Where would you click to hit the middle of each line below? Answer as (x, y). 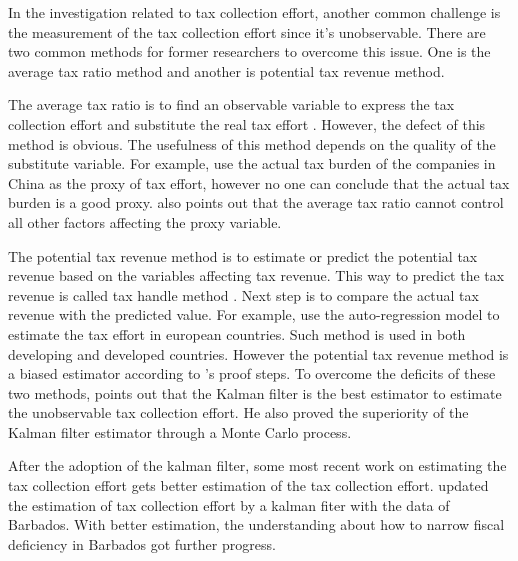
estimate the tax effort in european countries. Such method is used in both (237, 333)
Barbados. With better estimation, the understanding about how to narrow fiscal (256, 524)
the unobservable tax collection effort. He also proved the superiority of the (238, 412)
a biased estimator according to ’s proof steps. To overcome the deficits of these (252, 373)
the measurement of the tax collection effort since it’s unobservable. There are (247, 31)
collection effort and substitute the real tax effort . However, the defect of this (247, 123)
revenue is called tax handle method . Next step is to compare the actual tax (243, 294)
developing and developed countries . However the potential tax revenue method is (258, 353)
